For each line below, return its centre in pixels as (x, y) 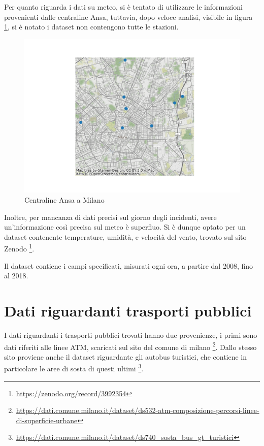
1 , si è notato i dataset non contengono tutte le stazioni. (91, 27)
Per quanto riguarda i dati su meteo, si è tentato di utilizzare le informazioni (123, 7)
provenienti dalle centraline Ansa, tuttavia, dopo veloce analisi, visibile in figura (128, 17)
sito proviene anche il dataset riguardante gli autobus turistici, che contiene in (126, 356)
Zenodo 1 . (19, 248)
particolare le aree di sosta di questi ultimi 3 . (74, 368)
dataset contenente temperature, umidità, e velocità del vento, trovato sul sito (125, 236)
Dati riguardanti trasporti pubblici (128, 311)
